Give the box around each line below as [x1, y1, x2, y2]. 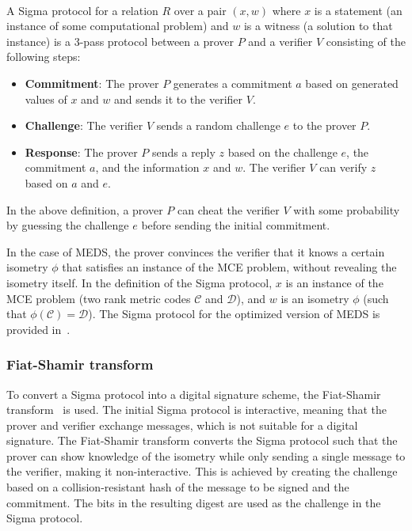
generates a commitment [173, 74, 292, 91]
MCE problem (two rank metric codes [6, 290, 191, 306]
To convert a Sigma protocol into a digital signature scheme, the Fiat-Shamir [6, 385, 381, 402]
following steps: [6, 48, 81, 65]
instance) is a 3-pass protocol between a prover [6, 32, 234, 49]
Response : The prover [25, 143, 138, 160]
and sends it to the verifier [114, 90, 243, 107]
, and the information [95, 159, 200, 176]
